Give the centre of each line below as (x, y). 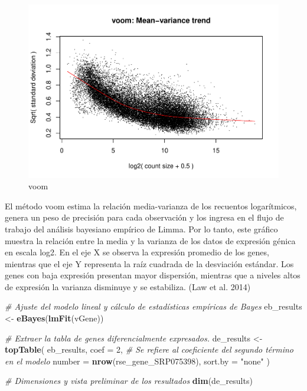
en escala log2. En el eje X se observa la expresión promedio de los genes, (137, 252)
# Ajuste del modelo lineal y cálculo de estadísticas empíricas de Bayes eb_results (153, 306)
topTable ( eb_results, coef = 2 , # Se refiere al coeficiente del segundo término (149, 349)
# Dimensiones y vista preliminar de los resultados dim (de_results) (129, 381)
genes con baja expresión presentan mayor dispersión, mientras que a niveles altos (153, 275)
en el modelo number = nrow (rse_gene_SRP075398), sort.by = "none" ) (137, 361)
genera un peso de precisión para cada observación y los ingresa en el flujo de (144, 217)
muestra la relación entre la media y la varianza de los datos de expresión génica (150, 240)
